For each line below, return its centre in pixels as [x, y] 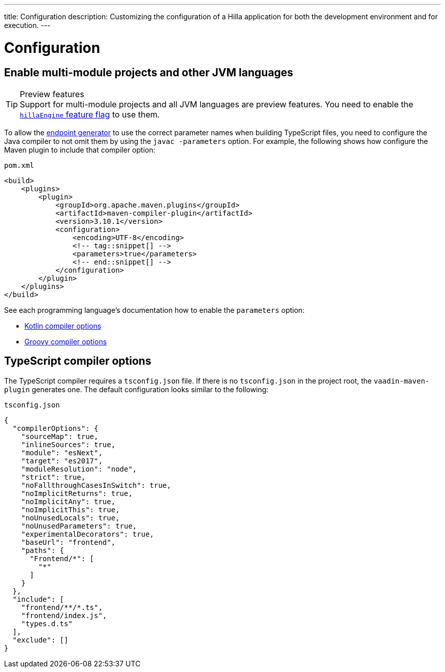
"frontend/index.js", [64, 615]
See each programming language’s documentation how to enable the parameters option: [154, 310]
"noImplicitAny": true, [68, 501]
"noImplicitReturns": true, [77, 493]
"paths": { [43, 550]
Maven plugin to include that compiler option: [80, 150]
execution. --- [27, 25]
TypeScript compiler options [78, 361]
